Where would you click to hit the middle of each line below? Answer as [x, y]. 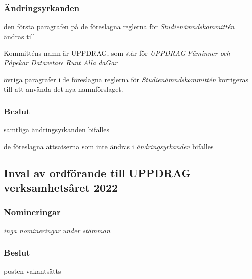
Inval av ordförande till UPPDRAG [97, 173]
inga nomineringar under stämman [57, 230]
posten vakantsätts [32, 271]
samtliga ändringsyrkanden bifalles [57, 129]
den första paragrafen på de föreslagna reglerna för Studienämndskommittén [119, 27]
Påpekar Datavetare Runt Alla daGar [61, 62]
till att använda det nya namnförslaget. [63, 89]
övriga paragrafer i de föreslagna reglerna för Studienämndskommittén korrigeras [126, 79]
